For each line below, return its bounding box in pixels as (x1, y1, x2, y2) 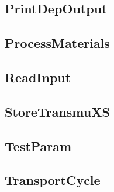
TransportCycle (5, 171, 101, 189)
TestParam (5, 137, 72, 155)
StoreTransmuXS (5, 102, 110, 120)
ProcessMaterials (5, 34, 110, 52)
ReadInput (5, 68, 71, 86)
